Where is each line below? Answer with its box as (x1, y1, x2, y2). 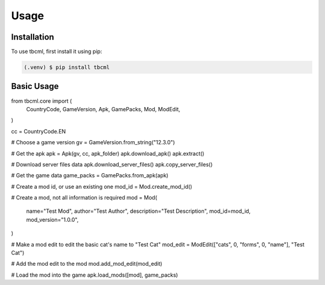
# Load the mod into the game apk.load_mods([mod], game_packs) (11, 271, 178, 278)
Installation (11, 32, 54, 42)
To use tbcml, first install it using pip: (11, 48, 102, 55)
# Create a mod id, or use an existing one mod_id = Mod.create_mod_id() (11, 183, 193, 190)
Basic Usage (11, 81, 59, 91)
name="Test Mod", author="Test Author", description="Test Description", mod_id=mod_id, (26, 207, 251, 215)
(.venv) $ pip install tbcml (23, 64, 110, 71)
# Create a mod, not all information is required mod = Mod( (11, 194, 158, 201)
